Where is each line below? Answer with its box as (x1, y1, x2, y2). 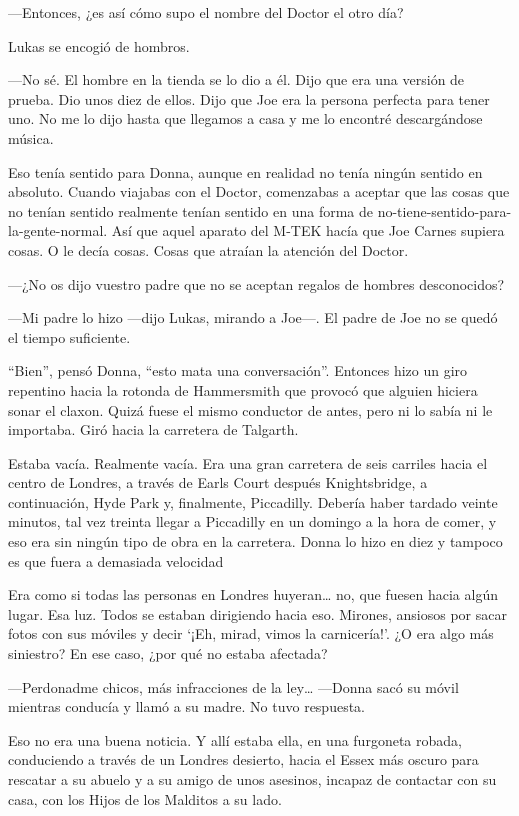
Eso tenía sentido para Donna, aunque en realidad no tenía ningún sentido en (8, 161, 483, 182)
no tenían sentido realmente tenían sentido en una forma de (8, 200, 374, 221)
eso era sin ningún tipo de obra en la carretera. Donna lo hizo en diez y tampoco (8, 531, 503, 552)
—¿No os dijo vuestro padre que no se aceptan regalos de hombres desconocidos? (8, 273, 505, 294)
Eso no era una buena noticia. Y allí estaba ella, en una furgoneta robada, (8, 729, 462, 750)
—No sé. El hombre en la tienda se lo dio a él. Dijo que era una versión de (8, 69, 465, 90)
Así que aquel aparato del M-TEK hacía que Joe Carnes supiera (111, 220, 505, 241)
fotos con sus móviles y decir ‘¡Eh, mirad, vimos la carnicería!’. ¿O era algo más (8, 623, 494, 644)
